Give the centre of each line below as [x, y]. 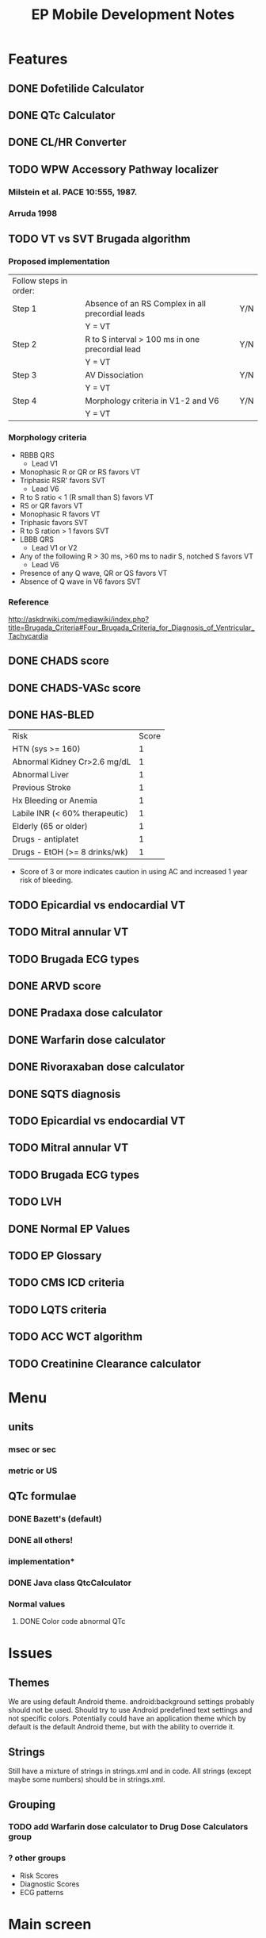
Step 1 [25, 309]
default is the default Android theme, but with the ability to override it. [122, 1727]
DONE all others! [41, 1541]
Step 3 [25, 375]
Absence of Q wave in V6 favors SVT [80, 581]
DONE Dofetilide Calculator [76, 88]
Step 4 [25, 401]
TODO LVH [35, 1202]
